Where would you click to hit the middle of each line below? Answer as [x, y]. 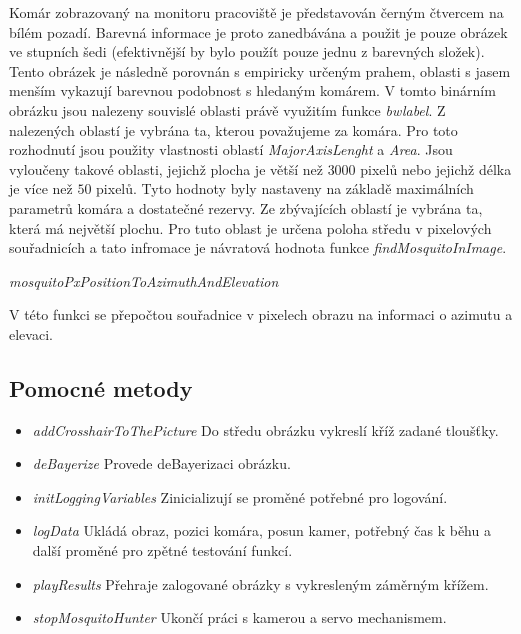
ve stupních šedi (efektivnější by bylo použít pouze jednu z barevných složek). [247, 51]
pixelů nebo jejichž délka [436, 168]
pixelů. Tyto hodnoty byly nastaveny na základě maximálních [285, 188]
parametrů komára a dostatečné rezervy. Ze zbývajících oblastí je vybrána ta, [246, 207]
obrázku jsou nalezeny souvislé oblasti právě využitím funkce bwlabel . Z [227, 109]
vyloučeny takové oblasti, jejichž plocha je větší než [166, 168]
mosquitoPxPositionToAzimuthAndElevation [144, 280]
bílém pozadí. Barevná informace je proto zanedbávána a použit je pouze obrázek [258, 31]
